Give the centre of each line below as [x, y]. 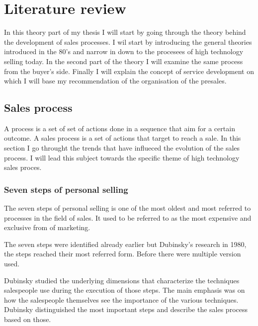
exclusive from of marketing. [47, 227]
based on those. [28, 319]
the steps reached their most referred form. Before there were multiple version [123, 254]
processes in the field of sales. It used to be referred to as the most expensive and [128, 217]
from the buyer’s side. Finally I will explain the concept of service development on [129, 71]
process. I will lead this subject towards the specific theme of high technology [122, 157]
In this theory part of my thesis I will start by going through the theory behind [125, 32]
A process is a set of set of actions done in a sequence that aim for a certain [120, 128]
